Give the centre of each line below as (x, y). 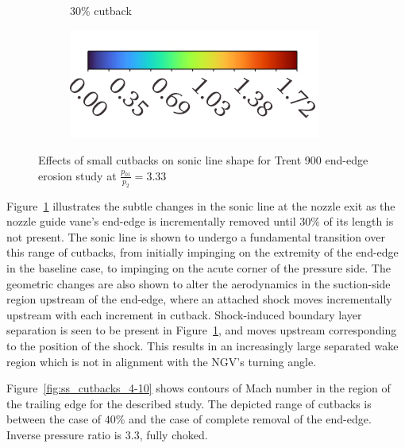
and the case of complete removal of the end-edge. (250, 419)
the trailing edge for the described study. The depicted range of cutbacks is (189, 403)
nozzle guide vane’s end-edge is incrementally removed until (151, 221)
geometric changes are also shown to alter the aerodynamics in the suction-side (199, 283)
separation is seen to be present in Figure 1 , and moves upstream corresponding (202, 330)
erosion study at (77, 175)
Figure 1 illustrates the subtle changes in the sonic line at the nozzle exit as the (201, 205)
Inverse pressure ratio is (64, 434)
